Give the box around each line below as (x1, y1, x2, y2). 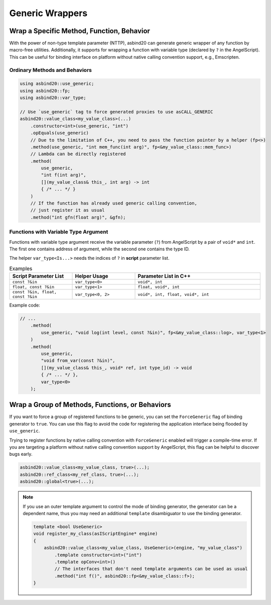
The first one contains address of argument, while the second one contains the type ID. (9, 246, 190, 252)
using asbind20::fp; (20, 88, 70, 93)
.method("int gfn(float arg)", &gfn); (30, 214, 126, 220)
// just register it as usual (30, 208, 105, 213)
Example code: (9, 302, 40, 309)
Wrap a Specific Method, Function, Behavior (9, 27, 151, 35)
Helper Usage (75, 273, 108, 280)
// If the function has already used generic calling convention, (30, 200, 198, 206)
